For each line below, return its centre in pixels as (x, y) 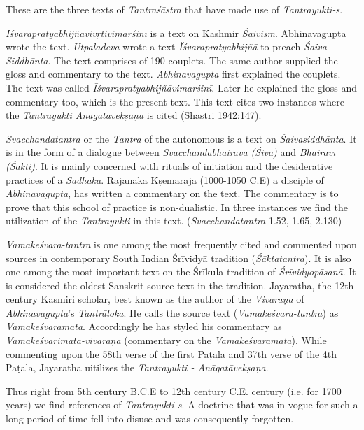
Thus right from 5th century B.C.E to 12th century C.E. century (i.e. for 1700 (174, 390)
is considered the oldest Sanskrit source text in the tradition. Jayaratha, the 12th (180, 285)
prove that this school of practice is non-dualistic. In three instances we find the (177, 207)
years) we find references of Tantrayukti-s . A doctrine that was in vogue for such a (182, 404)
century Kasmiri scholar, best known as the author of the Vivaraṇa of (155, 299)
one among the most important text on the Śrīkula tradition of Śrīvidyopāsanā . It (181, 272)
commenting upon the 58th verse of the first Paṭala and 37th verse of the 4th (171, 353)
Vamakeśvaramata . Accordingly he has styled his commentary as (144, 326)
